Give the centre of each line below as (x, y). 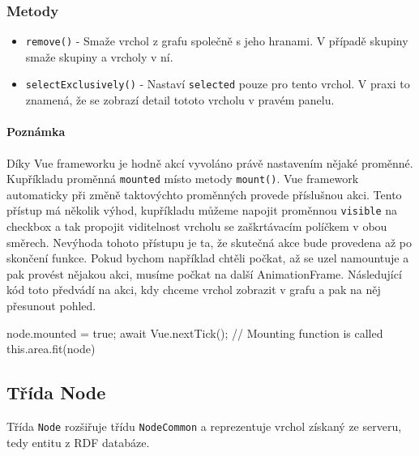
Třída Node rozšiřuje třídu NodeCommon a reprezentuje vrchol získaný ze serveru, (204, 426)
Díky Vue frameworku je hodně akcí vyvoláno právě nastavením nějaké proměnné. (210, 162)
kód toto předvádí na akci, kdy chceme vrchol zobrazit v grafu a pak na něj (194, 290)
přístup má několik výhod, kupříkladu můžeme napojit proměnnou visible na (202, 210)
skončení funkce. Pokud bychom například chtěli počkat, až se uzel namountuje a (208, 258)
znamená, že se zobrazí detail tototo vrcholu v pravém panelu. (180, 100)
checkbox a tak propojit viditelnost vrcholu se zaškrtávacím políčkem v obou (197, 226)
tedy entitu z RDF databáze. (78, 442)
